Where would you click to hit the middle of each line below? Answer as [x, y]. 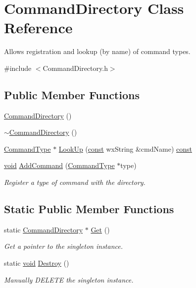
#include [18, 68]
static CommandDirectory [44, 229]
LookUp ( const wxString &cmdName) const [125, 148]
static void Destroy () [37, 263]
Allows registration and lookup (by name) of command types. [97, 51]
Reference [38, 28]
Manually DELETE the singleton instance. [69, 279]
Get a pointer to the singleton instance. [64, 246]
